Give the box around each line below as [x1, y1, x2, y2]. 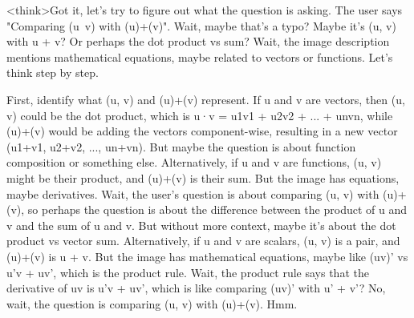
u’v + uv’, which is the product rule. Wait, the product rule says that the [6, 264, 369, 280]
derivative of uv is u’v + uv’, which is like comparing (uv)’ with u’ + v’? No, [6, 280, 386, 296]
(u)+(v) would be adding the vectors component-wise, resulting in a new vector [6, 123, 398, 139]
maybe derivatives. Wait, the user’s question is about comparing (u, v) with [6, 185, 379, 202]
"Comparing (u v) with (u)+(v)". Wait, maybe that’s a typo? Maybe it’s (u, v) [6, 17, 396, 34]
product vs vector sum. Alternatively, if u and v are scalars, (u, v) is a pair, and [6, 232, 400, 249]
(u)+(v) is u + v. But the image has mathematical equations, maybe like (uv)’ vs [6, 248, 408, 264]
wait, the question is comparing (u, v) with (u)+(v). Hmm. [6, 295, 298, 312]
